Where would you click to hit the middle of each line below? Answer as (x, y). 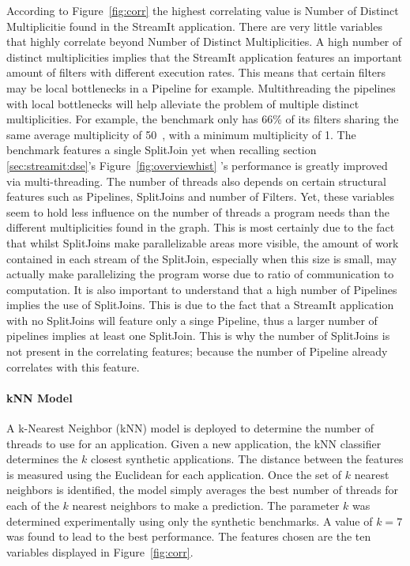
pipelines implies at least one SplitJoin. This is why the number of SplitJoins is (198, 336)
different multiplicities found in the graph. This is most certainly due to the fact (201, 227)
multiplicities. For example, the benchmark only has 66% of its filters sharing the (203, 119)
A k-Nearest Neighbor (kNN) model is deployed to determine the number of (190, 428)
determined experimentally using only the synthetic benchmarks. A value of (190, 521)
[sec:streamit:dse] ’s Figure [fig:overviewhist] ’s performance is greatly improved (197, 165)
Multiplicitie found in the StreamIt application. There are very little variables (194, 26)
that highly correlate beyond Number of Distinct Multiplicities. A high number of (204, 42)
